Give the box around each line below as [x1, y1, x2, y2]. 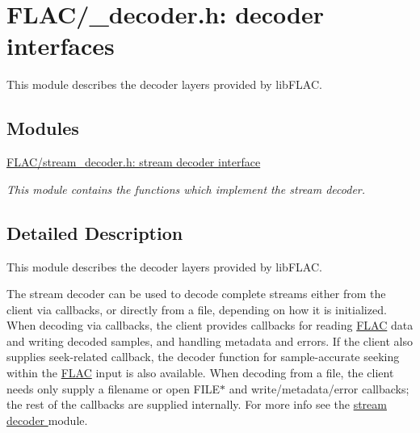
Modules [6, 116, 79, 141]
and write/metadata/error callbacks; [229, 380, 409, 397]
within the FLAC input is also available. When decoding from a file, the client [6, 364, 394, 381]
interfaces [6, 29, 115, 62]
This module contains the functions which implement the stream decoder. [6, 180, 366, 197]
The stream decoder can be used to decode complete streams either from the [6, 285, 386, 302]
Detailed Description [6, 220, 183, 245]
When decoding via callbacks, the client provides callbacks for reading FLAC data [6, 317, 414, 334]
